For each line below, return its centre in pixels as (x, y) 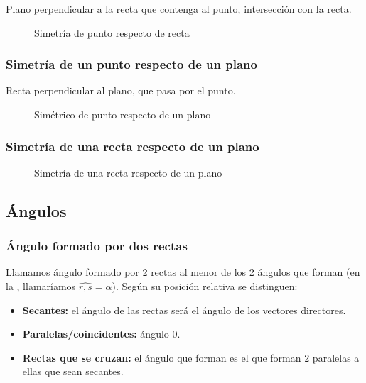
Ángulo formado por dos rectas (97, 246)
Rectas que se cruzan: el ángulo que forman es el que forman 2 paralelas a (191, 357)
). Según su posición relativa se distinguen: (205, 286)
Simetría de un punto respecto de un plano (131, 64)
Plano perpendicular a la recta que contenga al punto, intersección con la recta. (179, 9)
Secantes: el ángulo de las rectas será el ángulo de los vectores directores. (184, 310)
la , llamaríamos (41, 286)
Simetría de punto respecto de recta (112, 32)
